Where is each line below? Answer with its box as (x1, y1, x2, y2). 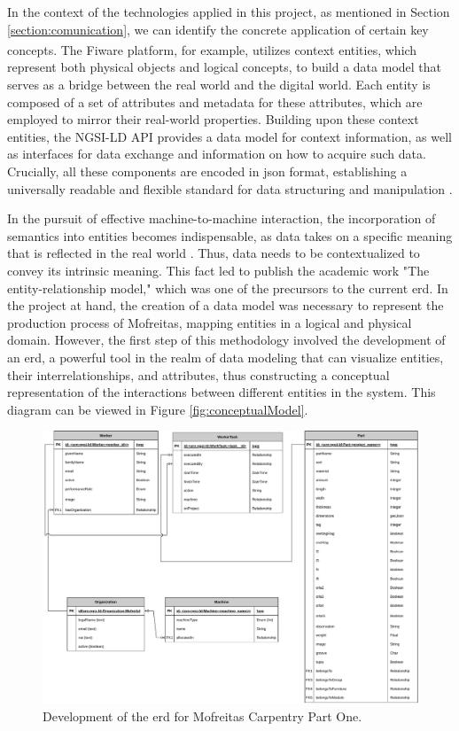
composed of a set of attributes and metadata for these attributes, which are (7, 92, 423, 111)
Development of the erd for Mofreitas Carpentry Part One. (43, 706, 362, 725)
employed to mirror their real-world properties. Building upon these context (7, 110, 419, 128)
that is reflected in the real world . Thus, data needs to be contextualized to (7, 244, 420, 262)
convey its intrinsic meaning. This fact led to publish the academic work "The (7, 261, 430, 279)
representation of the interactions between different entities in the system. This (7, 383, 436, 401)
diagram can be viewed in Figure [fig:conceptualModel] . (7, 400, 308, 418)
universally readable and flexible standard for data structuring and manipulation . (7, 179, 453, 198)
